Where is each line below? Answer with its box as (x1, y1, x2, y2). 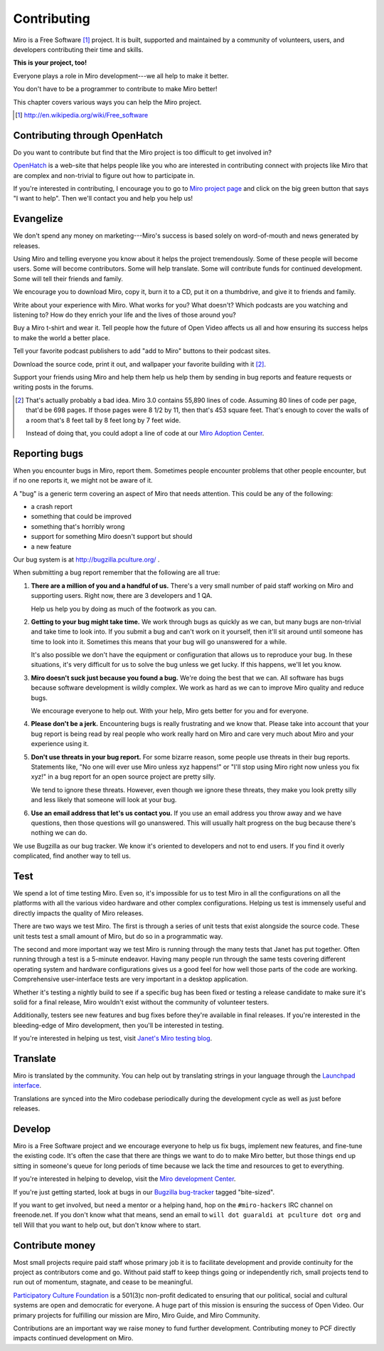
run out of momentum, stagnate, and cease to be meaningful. (13, 1278, 193, 1286)
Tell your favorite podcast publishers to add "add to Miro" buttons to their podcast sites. (13, 347, 271, 355)
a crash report (31, 502, 73, 510)
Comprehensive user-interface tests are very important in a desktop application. (13, 975, 248, 984)
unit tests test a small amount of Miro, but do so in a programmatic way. (13, 932, 223, 940)
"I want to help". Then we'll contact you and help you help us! (13, 194, 193, 203)
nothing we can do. (31, 829, 88, 837)
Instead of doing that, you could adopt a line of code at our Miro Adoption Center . (26, 429, 265, 437)
